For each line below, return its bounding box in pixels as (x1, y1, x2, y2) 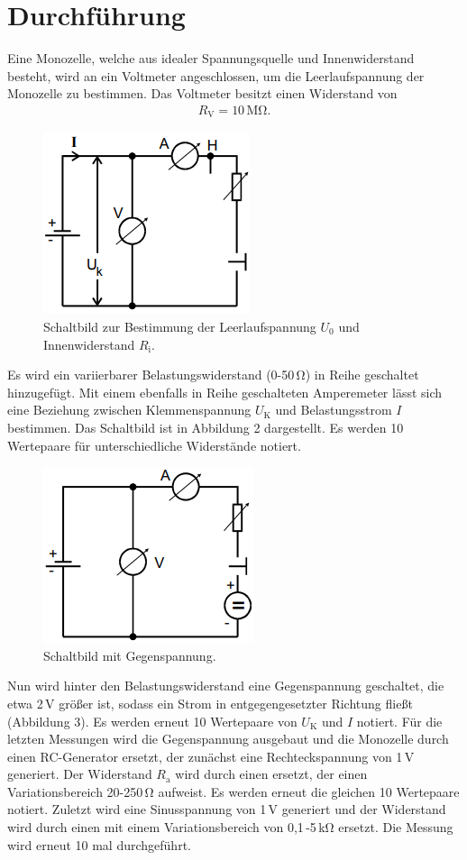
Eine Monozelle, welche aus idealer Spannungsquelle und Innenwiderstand (7, 49, 415, 68)
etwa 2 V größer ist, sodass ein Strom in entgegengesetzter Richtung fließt (7, 693, 413, 712)
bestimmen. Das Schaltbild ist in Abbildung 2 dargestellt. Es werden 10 (7, 417, 404, 436)
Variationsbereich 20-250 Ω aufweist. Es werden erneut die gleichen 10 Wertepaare (7, 782, 460, 801)
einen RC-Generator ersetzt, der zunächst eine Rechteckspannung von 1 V (7, 746, 415, 765)
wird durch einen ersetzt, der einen (175, 764, 368, 783)
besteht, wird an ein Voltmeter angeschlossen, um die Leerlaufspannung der (7, 66, 425, 85)
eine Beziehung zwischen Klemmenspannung (7, 400, 252, 419)
